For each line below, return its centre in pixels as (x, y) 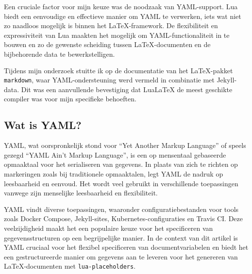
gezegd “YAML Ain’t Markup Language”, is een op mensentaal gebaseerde (115, 154)
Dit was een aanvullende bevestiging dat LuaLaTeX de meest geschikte (127, 89)
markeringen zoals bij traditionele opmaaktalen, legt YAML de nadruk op (114, 173)
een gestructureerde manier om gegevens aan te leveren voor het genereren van (121, 256)
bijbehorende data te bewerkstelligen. (59, 54)
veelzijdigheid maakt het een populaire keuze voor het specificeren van (109, 228)
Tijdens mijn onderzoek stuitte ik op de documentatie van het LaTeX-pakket (118, 70)
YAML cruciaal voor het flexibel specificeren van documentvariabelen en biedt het (126, 247)
